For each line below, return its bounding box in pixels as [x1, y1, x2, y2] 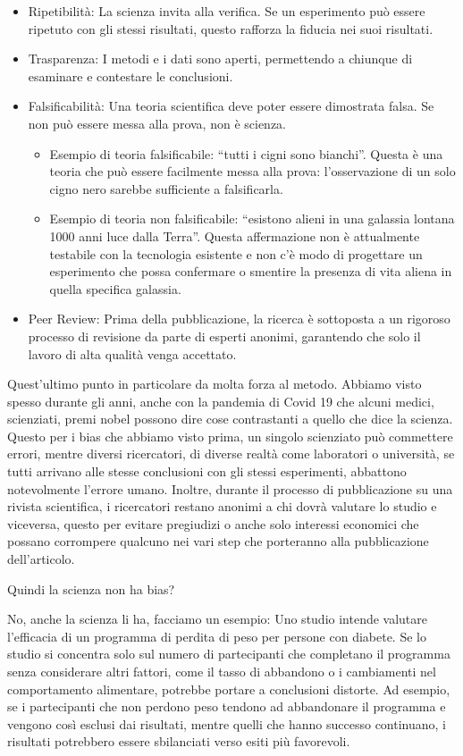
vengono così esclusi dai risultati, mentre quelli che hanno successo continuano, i [7, 714, 446, 733]
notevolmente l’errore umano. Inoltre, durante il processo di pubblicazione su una [7, 479, 453, 498]
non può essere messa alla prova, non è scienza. [28, 113, 286, 132]
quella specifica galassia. [49, 279, 181, 298]
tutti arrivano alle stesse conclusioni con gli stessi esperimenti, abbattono [7, 462, 407, 481]
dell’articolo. [7, 550, 75, 568]
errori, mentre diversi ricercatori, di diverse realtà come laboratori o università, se [7, 444, 455, 463]
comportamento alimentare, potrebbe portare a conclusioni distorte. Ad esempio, [7, 679, 450, 698]
